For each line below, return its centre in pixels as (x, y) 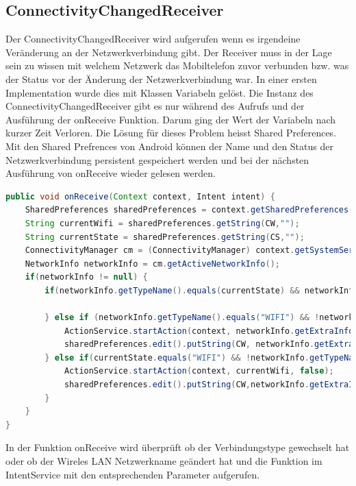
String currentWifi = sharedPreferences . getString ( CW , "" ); (162, 223)
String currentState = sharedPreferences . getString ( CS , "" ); (165, 237)
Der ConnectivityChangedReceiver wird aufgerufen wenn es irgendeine (153, 39)
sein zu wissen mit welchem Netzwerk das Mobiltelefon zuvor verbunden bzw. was (177, 65)
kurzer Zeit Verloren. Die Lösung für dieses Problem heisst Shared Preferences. (171, 133)
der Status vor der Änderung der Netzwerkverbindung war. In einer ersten (161, 78)
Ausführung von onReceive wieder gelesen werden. (111, 173)
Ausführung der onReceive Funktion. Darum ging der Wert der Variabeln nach (171, 119)
